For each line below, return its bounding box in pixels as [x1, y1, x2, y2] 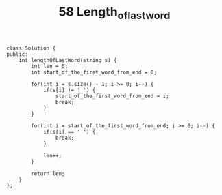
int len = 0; [31, 63, 69, 70]
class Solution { [6, 45, 56, 52]
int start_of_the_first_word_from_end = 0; [31, 69, 157, 76]
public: [6, 50, 29, 58]
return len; [31, 170, 66, 177]
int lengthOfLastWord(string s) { [18, 57, 117, 63]
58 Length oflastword [58, 4, 171, 22]
